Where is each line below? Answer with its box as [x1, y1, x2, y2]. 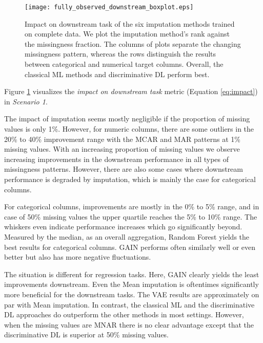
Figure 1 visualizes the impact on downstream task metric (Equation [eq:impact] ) [4, 86, 258, 97]
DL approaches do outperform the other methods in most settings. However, [4, 309, 244, 320]
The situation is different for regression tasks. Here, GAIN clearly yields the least [4, 268, 259, 279]
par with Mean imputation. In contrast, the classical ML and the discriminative [4, 299, 255, 310]
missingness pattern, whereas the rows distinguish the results [25, 48, 216, 59]
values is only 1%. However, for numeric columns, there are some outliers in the [4, 123, 254, 134]
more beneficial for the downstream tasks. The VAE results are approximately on [4, 288, 259, 299]
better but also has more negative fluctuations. [4, 251, 151, 262]
